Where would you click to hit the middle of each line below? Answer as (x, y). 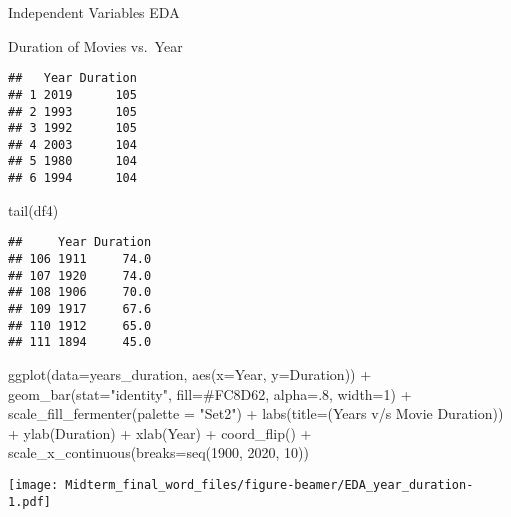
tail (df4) (33, 209)
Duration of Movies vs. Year (95, 45)
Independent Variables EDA (94, 12)
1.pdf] (29, 501)
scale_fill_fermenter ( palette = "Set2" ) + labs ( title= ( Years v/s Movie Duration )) (256, 413)
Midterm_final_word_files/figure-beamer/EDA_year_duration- (269, 484)
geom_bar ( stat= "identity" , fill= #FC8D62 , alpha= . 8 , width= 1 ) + (210, 393)
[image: (33, 484)
